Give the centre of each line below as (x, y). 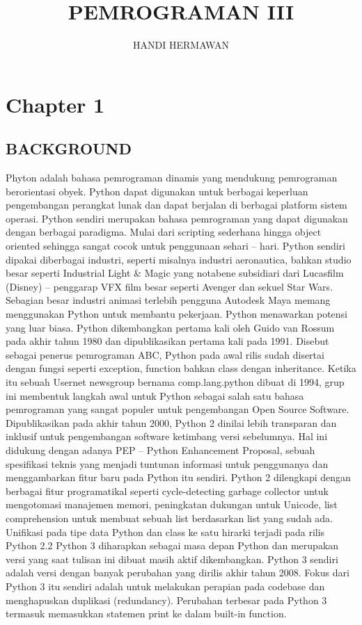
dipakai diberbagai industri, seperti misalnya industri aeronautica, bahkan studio (179, 259)
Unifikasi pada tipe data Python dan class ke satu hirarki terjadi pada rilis (165, 531)
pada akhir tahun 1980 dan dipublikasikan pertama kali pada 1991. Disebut (167, 341)
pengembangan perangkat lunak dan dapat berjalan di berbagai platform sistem (176, 205)
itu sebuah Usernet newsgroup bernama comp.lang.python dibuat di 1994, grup (175, 382)
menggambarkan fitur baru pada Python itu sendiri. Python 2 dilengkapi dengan (178, 477)
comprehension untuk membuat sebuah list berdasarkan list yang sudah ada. (170, 518)
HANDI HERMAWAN (181, 45)
